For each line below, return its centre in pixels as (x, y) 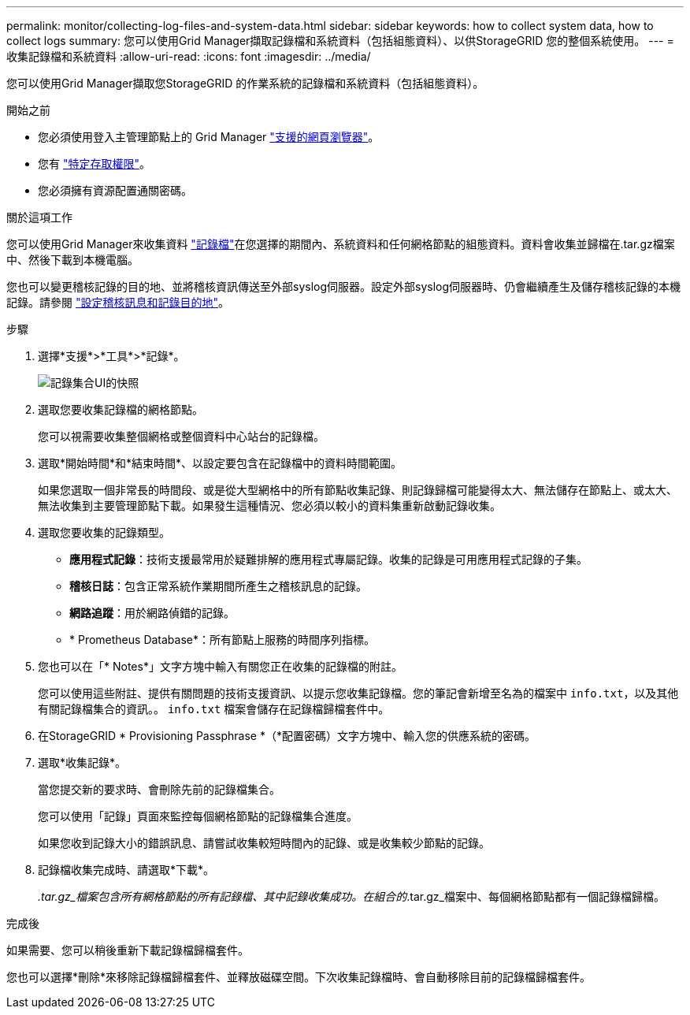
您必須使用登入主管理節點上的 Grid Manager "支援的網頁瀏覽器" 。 (209, 137)
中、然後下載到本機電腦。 (72, 260)
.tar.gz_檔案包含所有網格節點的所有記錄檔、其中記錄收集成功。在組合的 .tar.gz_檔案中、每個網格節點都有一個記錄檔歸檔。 (351, 896)
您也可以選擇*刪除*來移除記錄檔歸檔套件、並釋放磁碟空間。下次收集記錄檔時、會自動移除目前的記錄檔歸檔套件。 (299, 977)
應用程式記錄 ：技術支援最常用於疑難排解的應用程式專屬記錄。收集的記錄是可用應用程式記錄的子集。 (328, 559)
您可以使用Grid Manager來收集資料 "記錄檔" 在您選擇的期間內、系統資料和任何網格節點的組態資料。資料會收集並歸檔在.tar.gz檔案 (341, 244)
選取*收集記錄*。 (82, 762)
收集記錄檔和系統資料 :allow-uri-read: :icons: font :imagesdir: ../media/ (189, 56)
